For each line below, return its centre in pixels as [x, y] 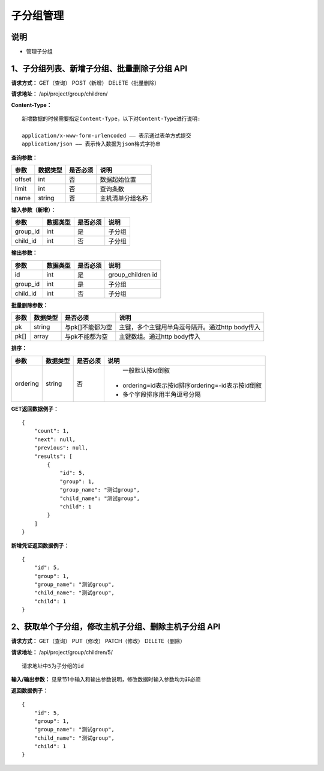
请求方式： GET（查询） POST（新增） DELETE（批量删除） [85, 83]
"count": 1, [52, 431]
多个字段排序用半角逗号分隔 [161, 394]
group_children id [133, 275]
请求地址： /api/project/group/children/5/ [62, 652]
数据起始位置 [118, 180]
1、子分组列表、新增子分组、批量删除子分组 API [99, 68]
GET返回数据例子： [35, 409]
